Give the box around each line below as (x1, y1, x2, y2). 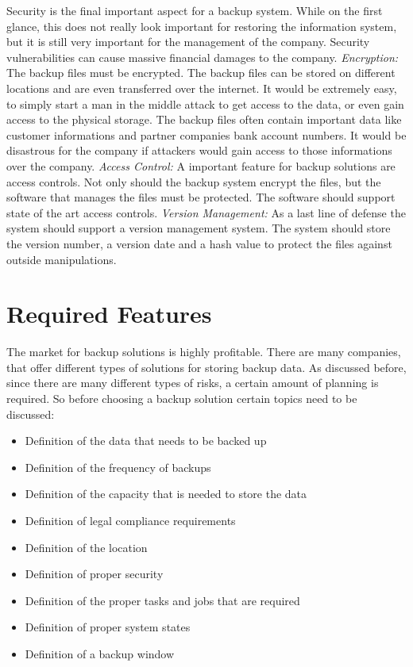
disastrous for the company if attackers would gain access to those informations (6, 142, 392, 159)
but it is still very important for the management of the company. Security (6, 33, 370, 50)
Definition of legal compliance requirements (25, 512, 236, 528)
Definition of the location (25, 539, 148, 555)
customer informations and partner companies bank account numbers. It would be (6, 126, 407, 143)
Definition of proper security (25, 565, 164, 582)
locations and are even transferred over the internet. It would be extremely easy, (6, 79, 397, 96)
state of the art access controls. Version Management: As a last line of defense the (6, 204, 406, 220)
